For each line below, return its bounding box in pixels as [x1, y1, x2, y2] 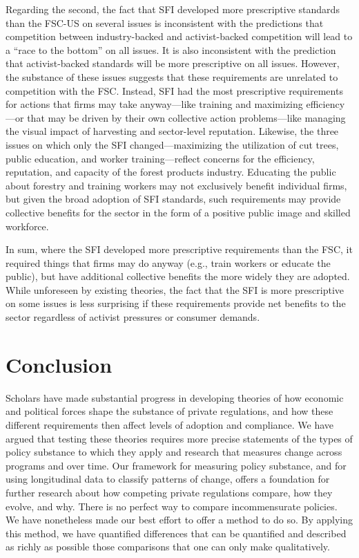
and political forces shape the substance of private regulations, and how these [6, 404, 333, 418]
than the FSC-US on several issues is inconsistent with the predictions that [6, 15, 324, 30]
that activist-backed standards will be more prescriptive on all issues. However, [6, 56, 340, 71]
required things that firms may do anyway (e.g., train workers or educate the [6, 255, 331, 270]
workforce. [6, 218, 49, 233]
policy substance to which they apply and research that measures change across [6, 445, 342, 459]
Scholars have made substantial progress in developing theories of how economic [6, 390, 344, 404]
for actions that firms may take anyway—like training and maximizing [6, 97, 303, 111]
